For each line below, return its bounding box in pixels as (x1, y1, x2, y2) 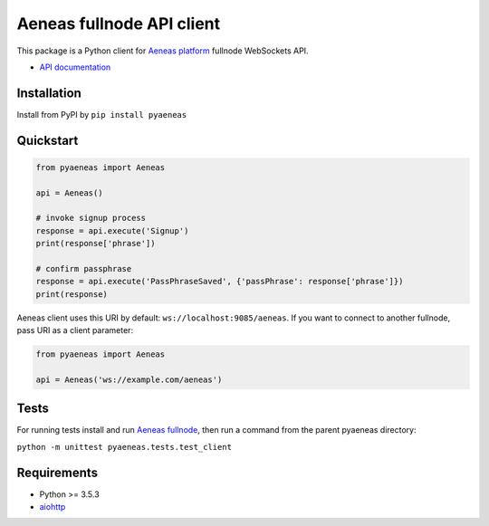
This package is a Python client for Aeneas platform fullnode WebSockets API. (16, 45, 309, 56)
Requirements (16, 464, 99, 480)
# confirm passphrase (35, 263, 132, 273)
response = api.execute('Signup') (35, 225, 189, 235)
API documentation (39, 62, 111, 72)
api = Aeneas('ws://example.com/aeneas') (35, 374, 223, 385)
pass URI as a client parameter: (16, 325, 134, 336)
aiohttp (39, 502, 66, 512)
